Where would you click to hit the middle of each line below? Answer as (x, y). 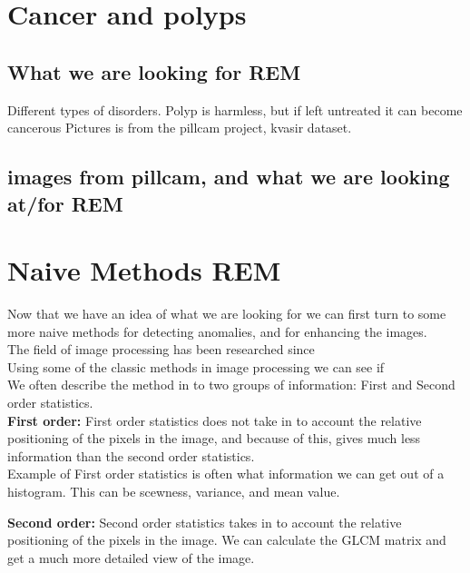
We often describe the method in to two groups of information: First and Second (231, 385)
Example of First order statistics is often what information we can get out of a (226, 474)
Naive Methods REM (144, 270)
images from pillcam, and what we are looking (229, 177)
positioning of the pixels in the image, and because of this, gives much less (214, 438)
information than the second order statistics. (131, 455)
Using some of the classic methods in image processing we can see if (196, 366)
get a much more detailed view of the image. (131, 557)
